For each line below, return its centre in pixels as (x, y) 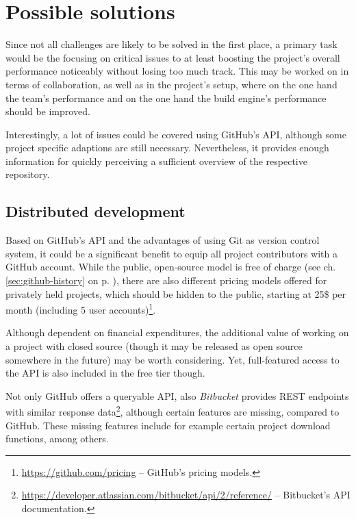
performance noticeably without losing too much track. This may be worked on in (177, 71)
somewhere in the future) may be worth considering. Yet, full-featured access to (173, 359)
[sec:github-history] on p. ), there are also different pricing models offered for (166, 280)
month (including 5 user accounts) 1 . (81, 308)
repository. (28, 174)
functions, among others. (57, 439)
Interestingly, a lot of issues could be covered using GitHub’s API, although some (176, 134)
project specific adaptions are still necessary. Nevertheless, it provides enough (167, 148)
